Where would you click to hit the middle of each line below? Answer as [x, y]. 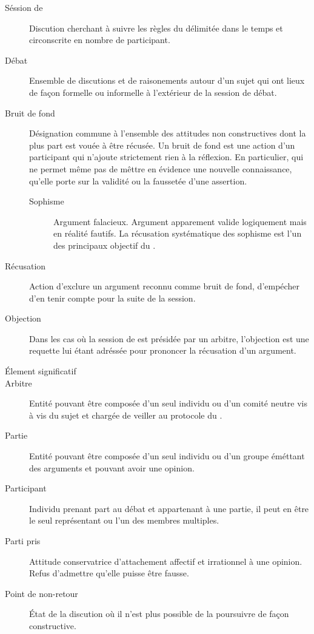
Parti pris [23, 541]
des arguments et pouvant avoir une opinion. [112, 467]
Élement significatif [41, 371]
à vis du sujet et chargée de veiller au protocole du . [126, 415]
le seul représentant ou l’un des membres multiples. [124, 520]
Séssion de [24, 7]
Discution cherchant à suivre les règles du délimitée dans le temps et [156, 28]
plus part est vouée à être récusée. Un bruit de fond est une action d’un [162, 145]
